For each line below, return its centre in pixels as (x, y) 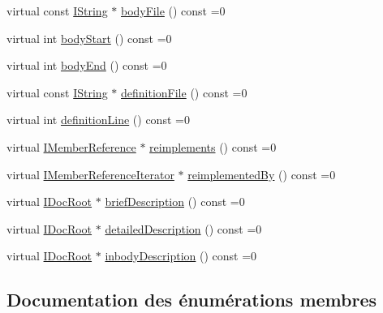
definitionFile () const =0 (184, 92)
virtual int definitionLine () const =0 (98, 120)
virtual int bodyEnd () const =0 (87, 65)
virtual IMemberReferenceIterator (90, 174)
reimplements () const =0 (213, 146)
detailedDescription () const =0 (183, 228)
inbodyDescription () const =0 (181, 256)
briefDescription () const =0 (175, 202)
